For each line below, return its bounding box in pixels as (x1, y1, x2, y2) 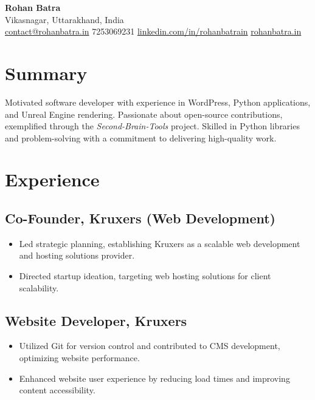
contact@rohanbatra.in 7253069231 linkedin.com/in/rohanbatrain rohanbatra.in (5, 25, 302, 38)
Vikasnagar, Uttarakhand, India (5, 13, 124, 25)
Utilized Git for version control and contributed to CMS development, (19, 339, 280, 352)
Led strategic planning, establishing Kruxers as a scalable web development (19, 237, 300, 249)
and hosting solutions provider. (19, 249, 135, 262)
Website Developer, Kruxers (5, 311, 187, 330)
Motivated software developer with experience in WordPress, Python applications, (5, 95, 311, 108)
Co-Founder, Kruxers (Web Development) (5, 209, 275, 228)
